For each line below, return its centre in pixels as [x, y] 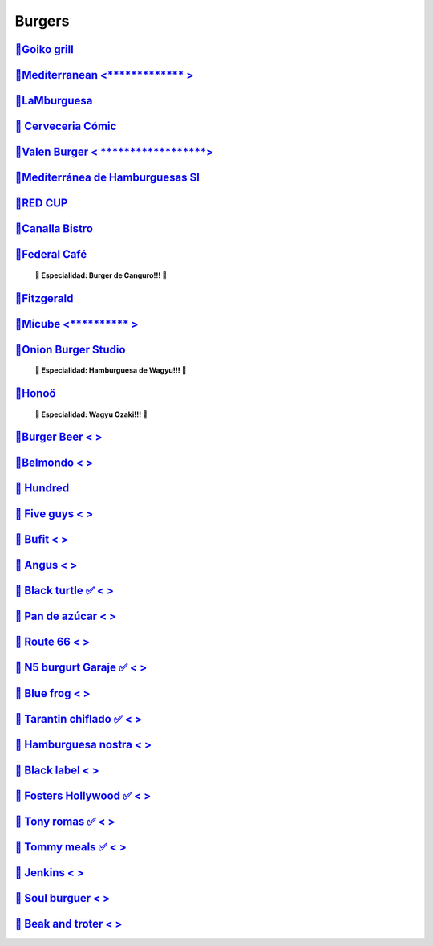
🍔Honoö [35, 393]
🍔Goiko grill [44, 49]
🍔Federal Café [51, 254]
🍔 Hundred [42, 489]
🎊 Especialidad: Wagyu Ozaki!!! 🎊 [91, 414]
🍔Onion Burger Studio [70, 349]
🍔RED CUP [41, 204]
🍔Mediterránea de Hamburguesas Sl [107, 178]
